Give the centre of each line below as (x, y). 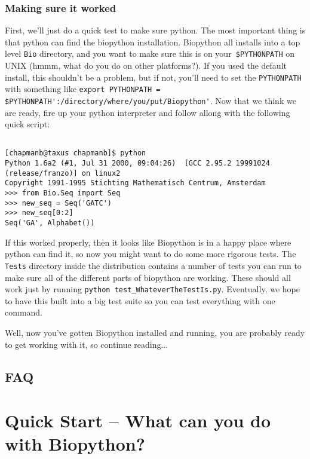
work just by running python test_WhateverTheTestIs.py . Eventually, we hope (152, 289)
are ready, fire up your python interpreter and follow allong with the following (148, 112)
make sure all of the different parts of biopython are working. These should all (148, 277)
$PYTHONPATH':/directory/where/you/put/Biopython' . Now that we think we (151, 100)
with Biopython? (75, 444)
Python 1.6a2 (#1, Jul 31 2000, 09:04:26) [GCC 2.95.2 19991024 (137, 163)
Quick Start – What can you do (138, 420)
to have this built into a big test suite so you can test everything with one (140, 300)
